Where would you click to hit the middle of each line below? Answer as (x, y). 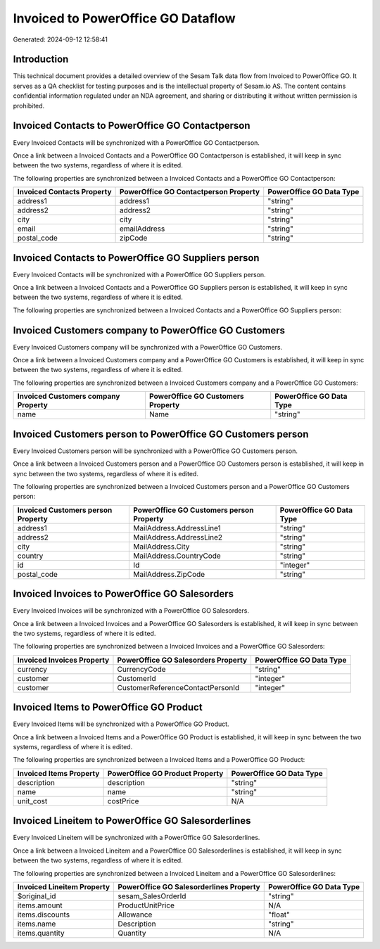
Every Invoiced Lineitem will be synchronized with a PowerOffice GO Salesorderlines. (137, 838)
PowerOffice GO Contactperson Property (190, 192)
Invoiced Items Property (58, 773)
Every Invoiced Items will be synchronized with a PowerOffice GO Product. (121, 724)
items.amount (40, 905)
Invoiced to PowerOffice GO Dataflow (124, 18)
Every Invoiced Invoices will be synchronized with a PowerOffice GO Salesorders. (131, 611)
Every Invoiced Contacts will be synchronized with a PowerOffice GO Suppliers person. (140, 274)
